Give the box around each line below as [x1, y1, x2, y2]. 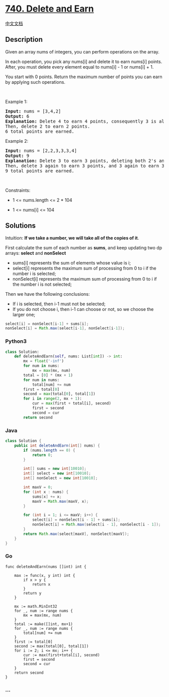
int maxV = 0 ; [23, 485, 53, 490]
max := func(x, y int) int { [14, 573, 75, 578]
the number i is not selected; [12, 281, 72, 287]
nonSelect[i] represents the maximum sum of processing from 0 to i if [12, 276, 157, 282]
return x [32, 581, 51, 587]
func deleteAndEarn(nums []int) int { [5, 564, 87, 569]
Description [5, 35, 43, 44]
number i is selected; [12, 271, 56, 277]
